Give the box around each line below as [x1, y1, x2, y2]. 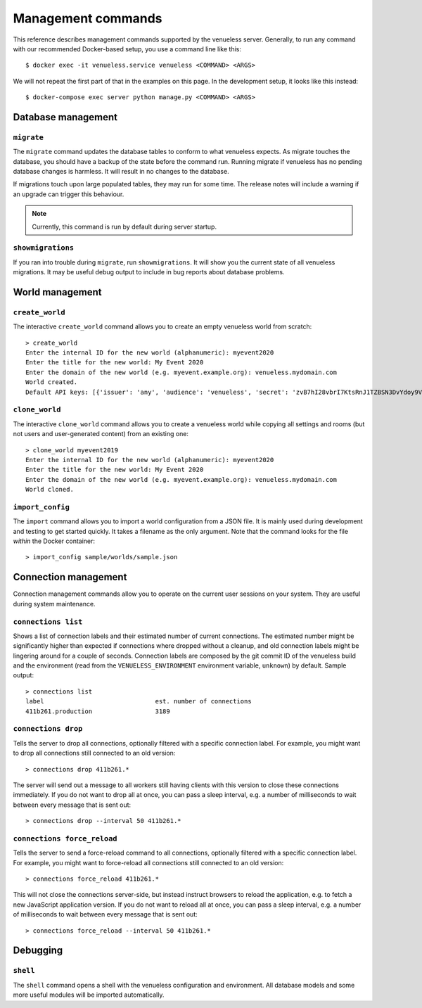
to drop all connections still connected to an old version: [13, 749, 176, 758]
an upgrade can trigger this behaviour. [13, 190, 124, 198]
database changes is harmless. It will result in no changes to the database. [13, 167, 229, 176]
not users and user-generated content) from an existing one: [13, 430, 189, 438]
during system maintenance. [13, 599, 96, 608]
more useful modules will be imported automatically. [13, 990, 165, 999]
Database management [13, 111, 118, 123]
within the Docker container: [13, 537, 95, 545]
